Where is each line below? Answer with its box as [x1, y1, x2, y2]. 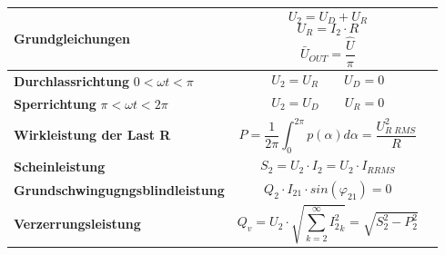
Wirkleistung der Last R [14, 125, 171, 144]
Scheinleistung [14, 157, 106, 176]
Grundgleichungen [14, 29, 130, 48]
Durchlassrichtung [14, 71, 130, 90]
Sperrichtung [14, 93, 96, 113]
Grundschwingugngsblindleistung [14, 180, 225, 199]
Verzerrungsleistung [14, 214, 141, 233]
